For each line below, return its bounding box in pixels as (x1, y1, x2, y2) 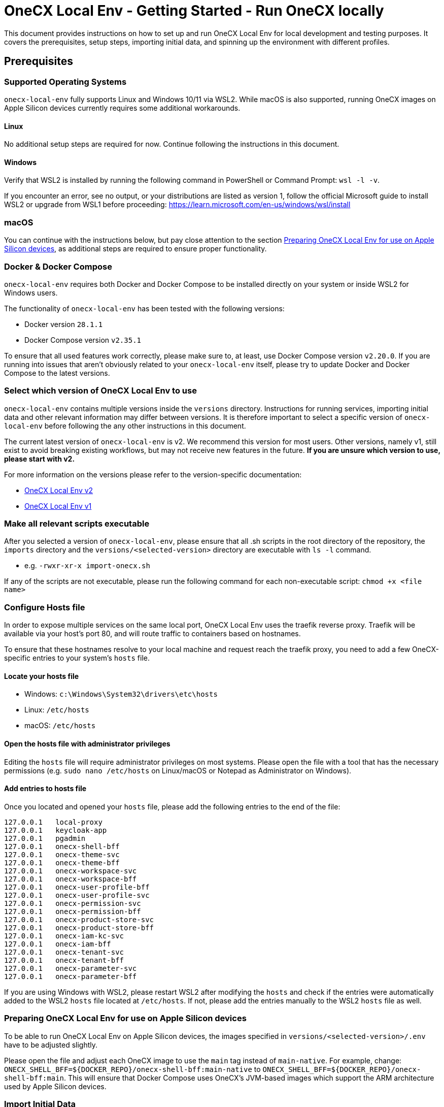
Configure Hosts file (4, 602, 85, 612)
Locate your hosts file (4, 671, 79, 680)
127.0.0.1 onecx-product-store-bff (4, 923, 154, 932)
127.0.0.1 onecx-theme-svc (4, 850, 120, 859)
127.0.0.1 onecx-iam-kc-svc (4, 931, 124, 940)
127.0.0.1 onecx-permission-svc (4, 899, 141, 907)
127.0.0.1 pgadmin (4, 834, 86, 842)
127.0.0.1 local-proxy (4, 818, 103, 826)
